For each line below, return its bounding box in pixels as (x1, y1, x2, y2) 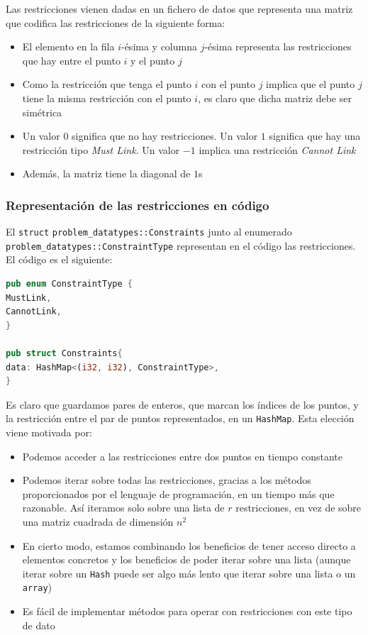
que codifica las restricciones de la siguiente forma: (6, 15, 225, 30)
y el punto (130, 53, 175, 67)
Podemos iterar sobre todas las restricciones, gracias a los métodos (22, 473, 311, 487)
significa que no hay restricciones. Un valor (72, 128, 258, 143)
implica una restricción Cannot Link (199, 142, 356, 157)
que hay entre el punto (22, 53, 121, 67)
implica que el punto (266, 77, 355, 92)
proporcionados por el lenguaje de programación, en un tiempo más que (22, 486, 335, 501)
